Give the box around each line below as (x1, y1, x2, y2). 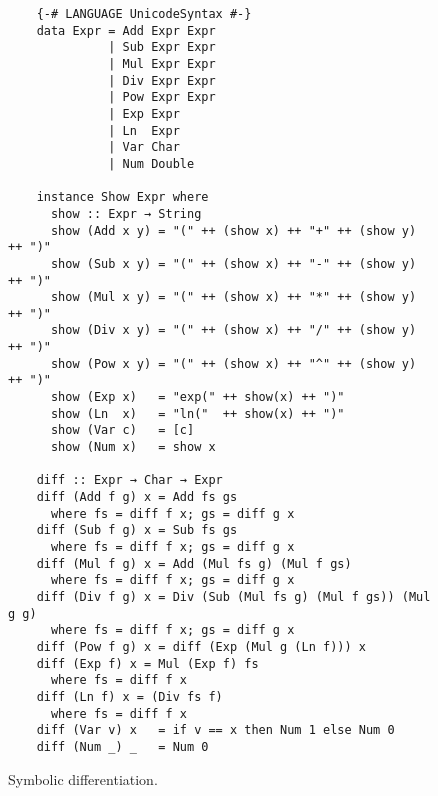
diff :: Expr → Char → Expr (36, 473, 223, 488)
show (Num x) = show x (50, 440, 216, 455)
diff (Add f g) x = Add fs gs (36, 490, 238, 505)
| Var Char (108, 140, 180, 155)
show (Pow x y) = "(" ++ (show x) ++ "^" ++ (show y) (50, 356, 417, 371)
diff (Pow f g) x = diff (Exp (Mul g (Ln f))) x (36, 639, 366, 654)
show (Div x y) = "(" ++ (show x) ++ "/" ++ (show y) (50, 323, 417, 338)
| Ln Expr (108, 123, 180, 138)
